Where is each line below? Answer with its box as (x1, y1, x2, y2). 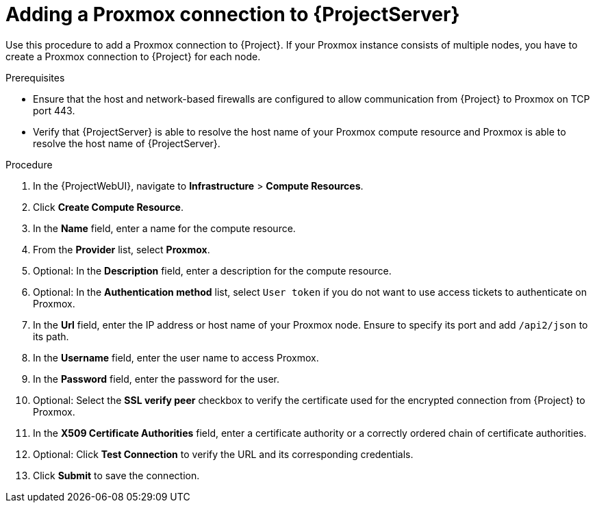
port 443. (33, 104, 75, 116)
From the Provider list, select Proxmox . (33, 243, 210, 255)
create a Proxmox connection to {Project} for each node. (5, 50, 261, 62)
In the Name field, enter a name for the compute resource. (33, 222, 296, 234)
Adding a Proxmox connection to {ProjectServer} (5, 3, 460, 26)
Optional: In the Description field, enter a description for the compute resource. (33, 264, 392, 277)
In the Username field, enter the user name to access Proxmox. (33, 351, 319, 364)
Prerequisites (5, 71, 65, 84)
